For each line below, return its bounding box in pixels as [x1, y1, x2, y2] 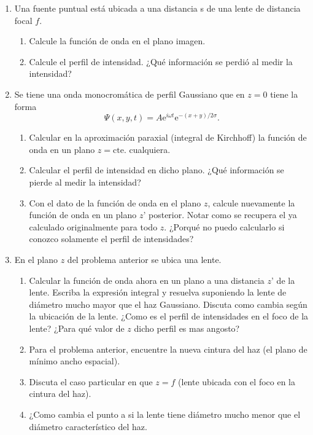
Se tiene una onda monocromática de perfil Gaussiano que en [14, 87, 245, 100]
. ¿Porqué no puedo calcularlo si [164, 220, 285, 233]
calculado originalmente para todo [29, 220, 158, 233]
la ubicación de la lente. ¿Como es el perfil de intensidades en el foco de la [29, 310, 309, 323]
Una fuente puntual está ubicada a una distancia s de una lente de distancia [14, 2, 301, 14]
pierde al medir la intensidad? [29, 176, 141, 189]
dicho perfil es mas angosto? [134, 321, 240, 334]
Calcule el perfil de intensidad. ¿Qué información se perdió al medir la [29, 55, 293, 68]
